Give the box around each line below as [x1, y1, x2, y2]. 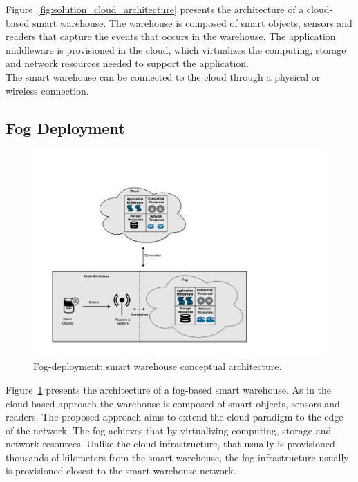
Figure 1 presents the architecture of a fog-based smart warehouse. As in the [6, 382, 332, 396]
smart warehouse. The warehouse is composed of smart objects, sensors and [32, 15, 352, 30]
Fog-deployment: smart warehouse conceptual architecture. [33, 359, 282, 374]
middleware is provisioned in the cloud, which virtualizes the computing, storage [6, 42, 346, 57]
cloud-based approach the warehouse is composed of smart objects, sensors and [6, 396, 340, 410]
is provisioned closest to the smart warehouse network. [6, 463, 236, 478]
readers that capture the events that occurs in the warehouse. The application [6, 29, 336, 44]
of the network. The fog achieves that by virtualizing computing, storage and [6, 423, 332, 437]
